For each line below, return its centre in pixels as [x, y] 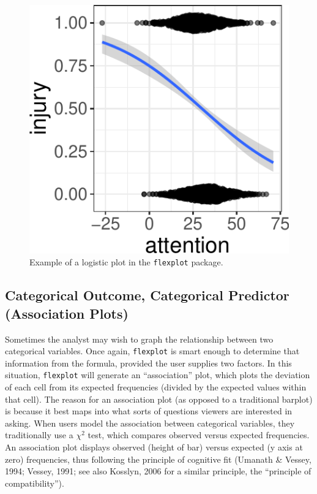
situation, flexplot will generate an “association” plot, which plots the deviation [158, 375]
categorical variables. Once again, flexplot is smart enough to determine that [152, 351]
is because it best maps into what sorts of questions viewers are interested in [149, 411]
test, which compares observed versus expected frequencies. [199, 435]
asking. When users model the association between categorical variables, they [150, 423]
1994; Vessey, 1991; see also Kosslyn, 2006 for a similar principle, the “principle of [158, 471]
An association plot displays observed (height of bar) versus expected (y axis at [154, 447]
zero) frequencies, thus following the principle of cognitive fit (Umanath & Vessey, [158, 459]
